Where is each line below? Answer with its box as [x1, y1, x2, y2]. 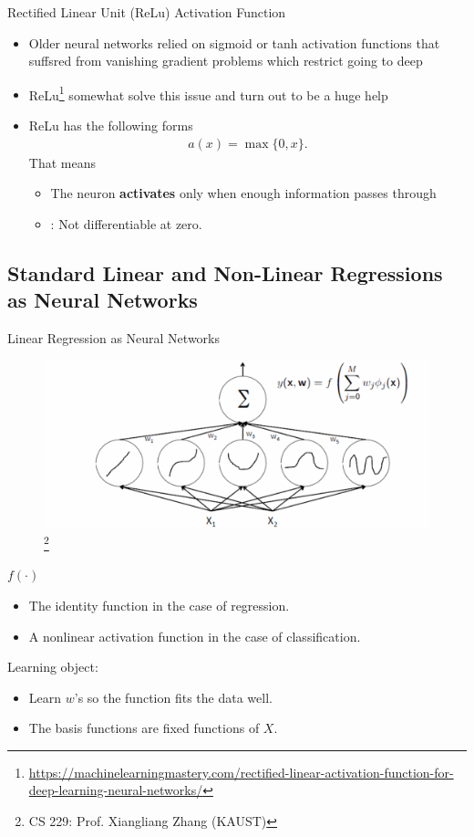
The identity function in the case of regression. [28, 595, 290, 614]
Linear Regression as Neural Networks [7, 329, 220, 348]
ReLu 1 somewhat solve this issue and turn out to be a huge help [28, 82, 388, 104]
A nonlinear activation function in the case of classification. [28, 626, 361, 645]
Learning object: [7, 657, 98, 676]
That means [28, 152, 96, 172]
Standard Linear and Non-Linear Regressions [7, 258, 443, 287]
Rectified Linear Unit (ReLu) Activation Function [7, 3, 286, 21]
